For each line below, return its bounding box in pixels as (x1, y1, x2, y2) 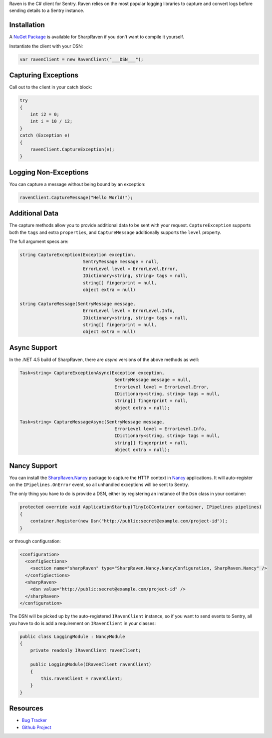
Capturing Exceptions (9, 71, 79, 79)
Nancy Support (9, 461, 57, 470)
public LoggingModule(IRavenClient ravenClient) (30, 661, 152, 667)
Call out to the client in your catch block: (9, 84, 92, 90)
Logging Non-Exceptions (9, 168, 89, 176)
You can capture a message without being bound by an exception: (9, 181, 146, 187)
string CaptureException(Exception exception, (19, 252, 136, 257)
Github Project (21, 724, 51, 730)
